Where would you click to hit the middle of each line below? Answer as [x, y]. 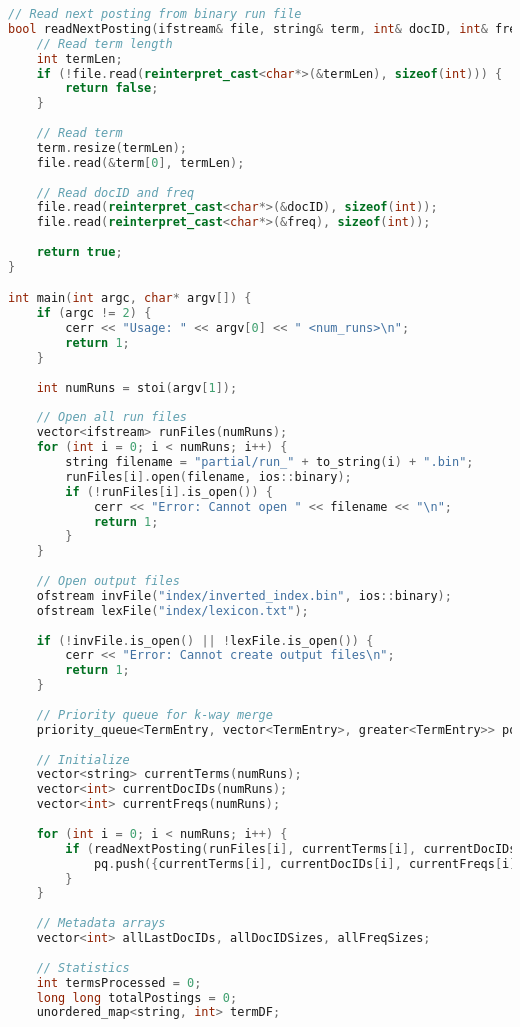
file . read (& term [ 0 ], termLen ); [140, 162]
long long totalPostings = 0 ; [137, 997]
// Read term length [104, 43]
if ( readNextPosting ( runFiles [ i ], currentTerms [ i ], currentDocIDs [291, 848]
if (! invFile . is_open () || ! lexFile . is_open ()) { [205, 640]
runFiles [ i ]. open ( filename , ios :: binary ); [208, 476]
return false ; [112, 88]
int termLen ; [79, 58]
